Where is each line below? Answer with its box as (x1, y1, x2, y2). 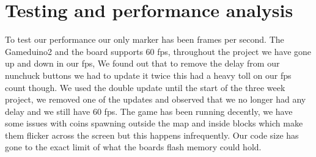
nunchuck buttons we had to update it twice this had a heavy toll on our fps (5, 68, 292, 81)
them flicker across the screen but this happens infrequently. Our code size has (5, 128, 299, 141)
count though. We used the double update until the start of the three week (5, 81, 285, 93)
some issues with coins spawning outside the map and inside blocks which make (5, 117, 303, 130)
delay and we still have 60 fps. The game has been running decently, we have (5, 104, 293, 117)
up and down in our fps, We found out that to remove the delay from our (5, 57, 280, 70)
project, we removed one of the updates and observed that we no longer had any (5, 93, 306, 106)
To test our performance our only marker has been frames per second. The (5, 33, 284, 46)
